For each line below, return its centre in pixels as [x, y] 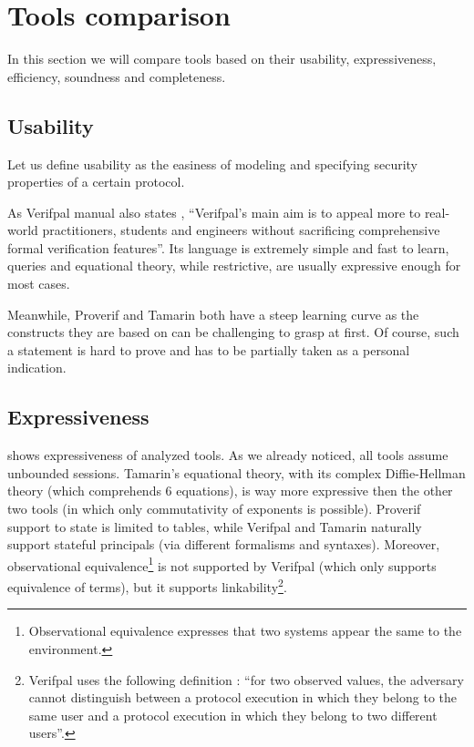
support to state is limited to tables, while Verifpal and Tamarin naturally [215, 526]
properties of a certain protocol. [96, 182]
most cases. [39, 284]
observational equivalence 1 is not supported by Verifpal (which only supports [222, 564]
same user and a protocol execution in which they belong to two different [233, 715]
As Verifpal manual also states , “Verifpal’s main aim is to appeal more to [214, 212]
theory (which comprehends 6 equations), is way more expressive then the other [230, 491]
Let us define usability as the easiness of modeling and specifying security [213, 164]
